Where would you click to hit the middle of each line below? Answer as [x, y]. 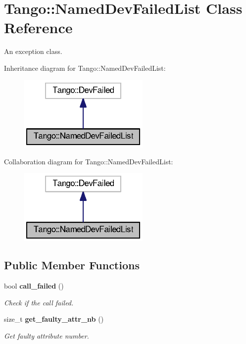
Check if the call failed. [39, 302]
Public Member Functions [72, 265]
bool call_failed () [34, 286]
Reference [38, 27]
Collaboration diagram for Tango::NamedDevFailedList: [89, 161]
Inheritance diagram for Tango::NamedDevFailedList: [85, 68]
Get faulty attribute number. [47, 335]
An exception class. [33, 51]
